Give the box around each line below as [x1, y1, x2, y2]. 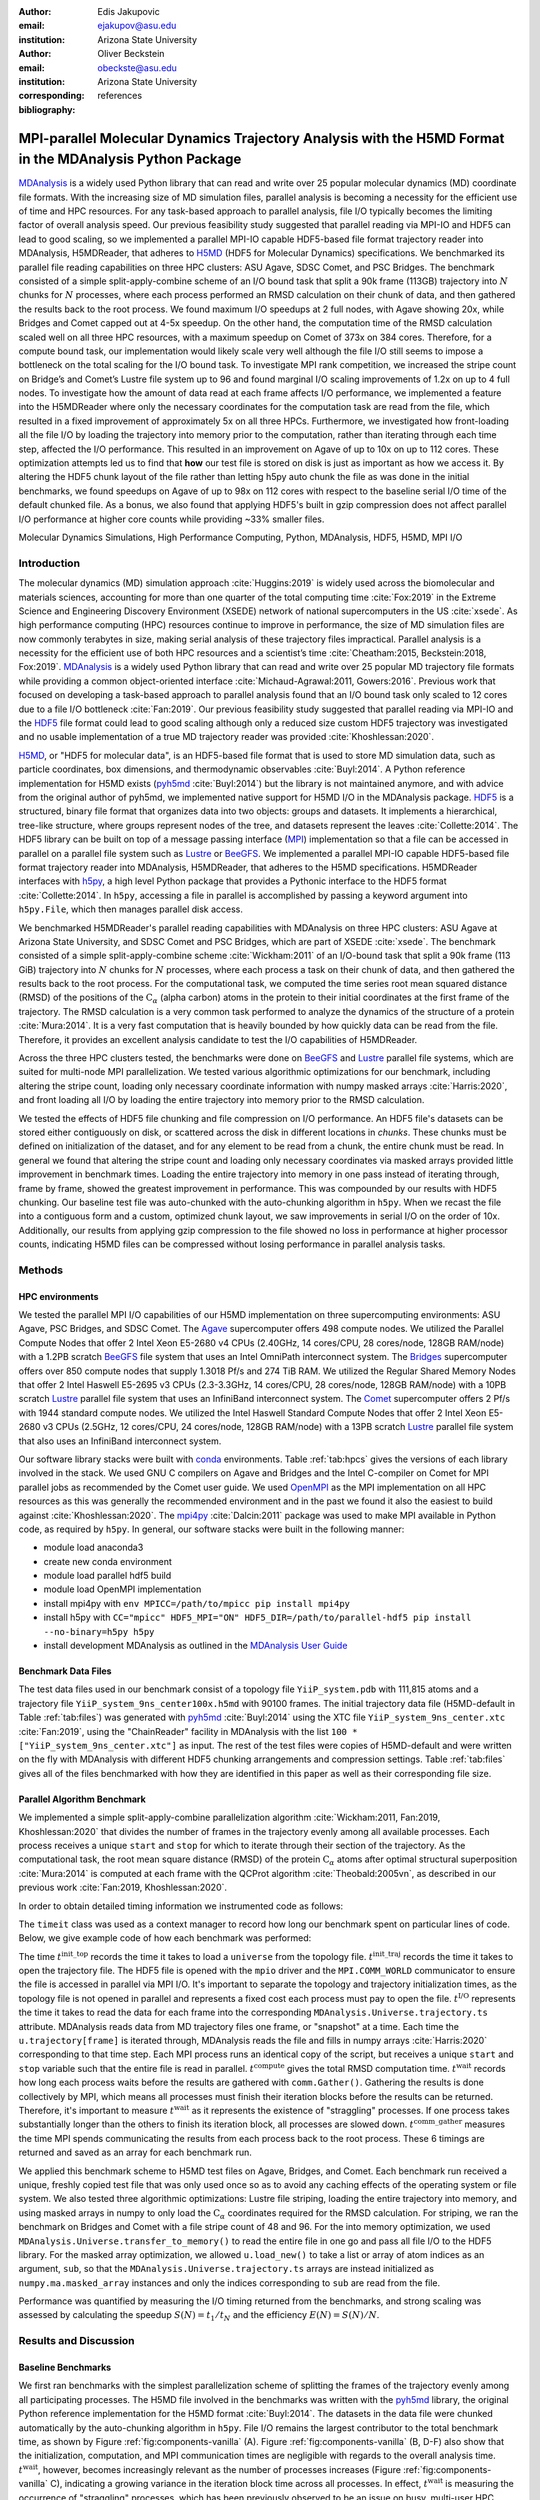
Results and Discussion [18, 2334, 135, 2348]
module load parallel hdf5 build [43, 1570, 172, 1582]
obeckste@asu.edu [97, 61, 177, 74]
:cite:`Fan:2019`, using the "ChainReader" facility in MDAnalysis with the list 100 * [18, 1725, 358, 1737]
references [97, 90, 143, 102]
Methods [18, 1263, 64, 1277]
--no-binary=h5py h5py [43, 1626, 155, 1637]
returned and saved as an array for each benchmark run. [18, 2146, 252, 2159]
